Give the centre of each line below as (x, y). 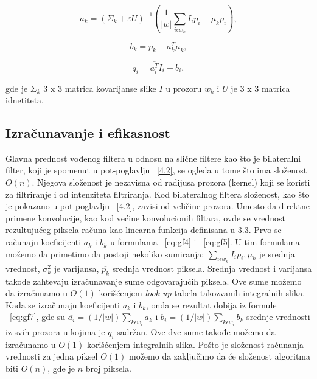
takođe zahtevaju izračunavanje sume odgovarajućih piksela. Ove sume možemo (154, 281)
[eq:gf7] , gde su (38, 317)
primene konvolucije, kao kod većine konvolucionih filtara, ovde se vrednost (145, 217)
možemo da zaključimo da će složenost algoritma (220, 356)
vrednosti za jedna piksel (52, 356)
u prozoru (184, 88)
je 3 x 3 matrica (260, 88)
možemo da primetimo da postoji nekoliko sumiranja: (105, 253)
